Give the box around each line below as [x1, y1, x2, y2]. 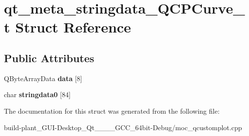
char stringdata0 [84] [4, 89, 71, 100]
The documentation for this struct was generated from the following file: [4, 105, 220, 116]
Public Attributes [4, 50, 95, 65]
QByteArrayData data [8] [4, 73, 82, 83]
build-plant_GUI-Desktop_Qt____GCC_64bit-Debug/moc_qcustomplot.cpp [4, 122, 242, 132]
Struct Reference [15, 17, 131, 37]
